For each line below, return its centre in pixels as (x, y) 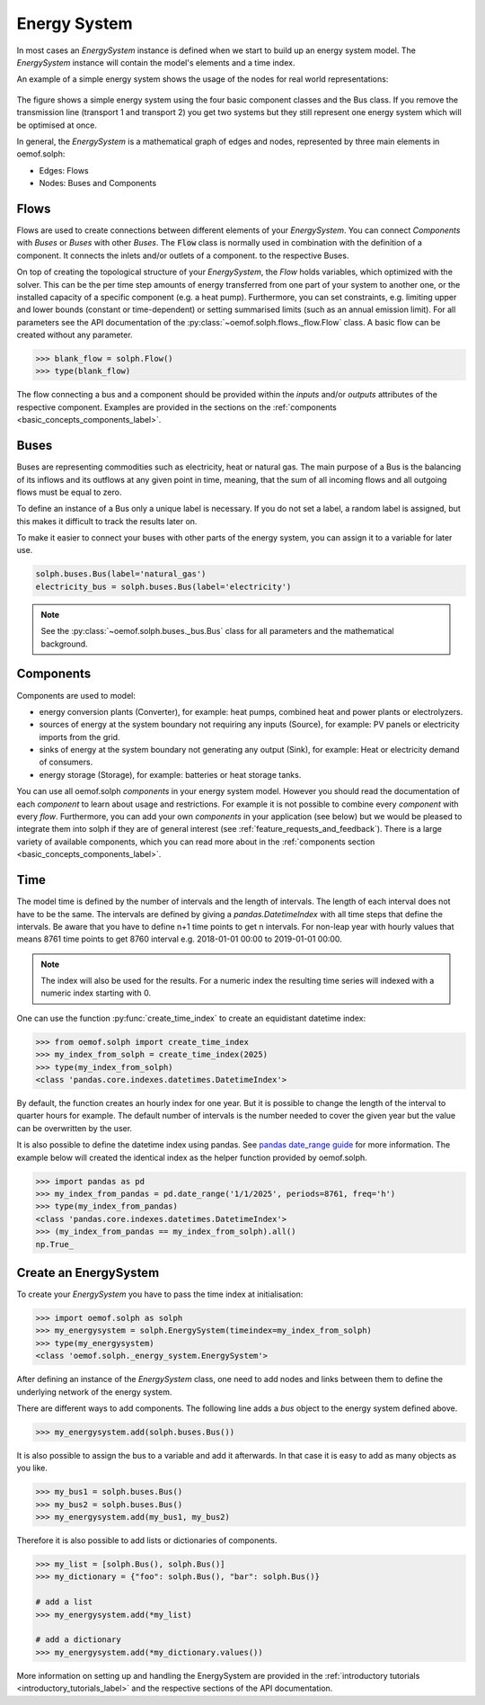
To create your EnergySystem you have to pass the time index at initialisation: (160, 1294)
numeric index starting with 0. (96, 993)
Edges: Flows (64, 170)
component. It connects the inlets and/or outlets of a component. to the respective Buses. (183, 255)
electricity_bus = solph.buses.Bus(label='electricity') (163, 586)
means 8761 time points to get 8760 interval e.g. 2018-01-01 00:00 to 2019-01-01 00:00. (180, 939)
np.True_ (55, 1244)
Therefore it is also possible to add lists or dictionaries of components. (147, 1540)
